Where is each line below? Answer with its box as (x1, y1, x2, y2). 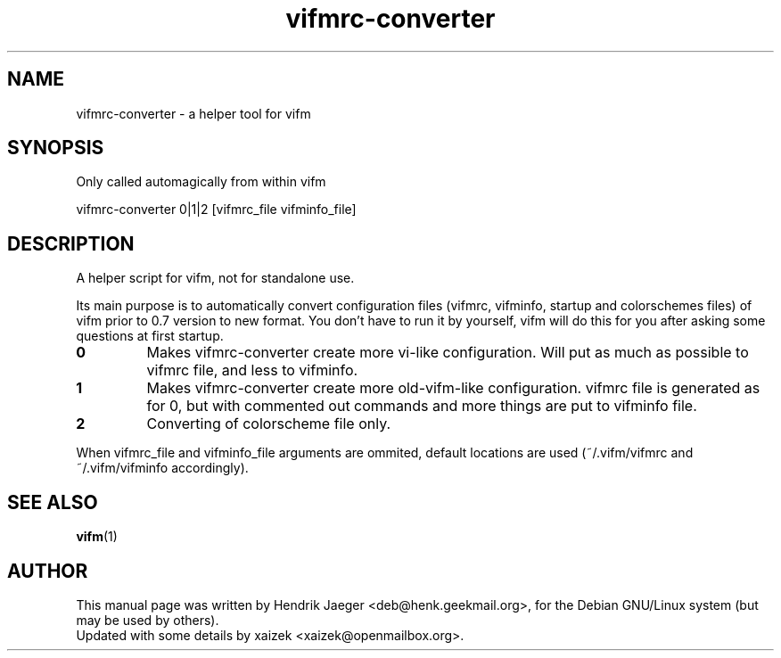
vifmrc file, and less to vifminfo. (146, 361, 358, 380)
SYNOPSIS (7, 136, 104, 160)
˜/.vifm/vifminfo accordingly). (76, 460, 249, 476)
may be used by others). (76, 612, 219, 628)
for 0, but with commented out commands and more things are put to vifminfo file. (146, 397, 697, 415)
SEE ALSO (7, 490, 98, 514)
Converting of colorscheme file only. (146, 415, 391, 433)
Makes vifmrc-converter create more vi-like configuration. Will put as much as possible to (146, 343, 749, 362)
